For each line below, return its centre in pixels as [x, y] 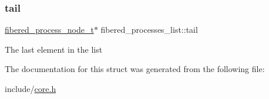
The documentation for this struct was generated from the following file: [135, 69]
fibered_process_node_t [49, 30]
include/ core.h [31, 88]
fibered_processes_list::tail [149, 30]
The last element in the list [54, 49]
